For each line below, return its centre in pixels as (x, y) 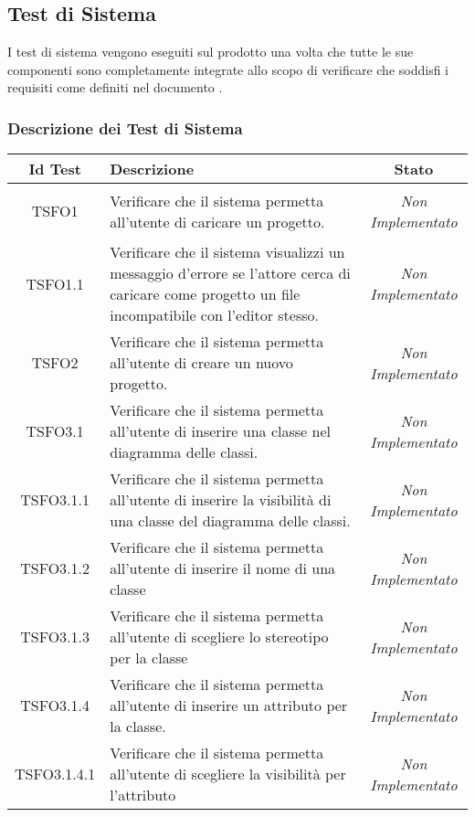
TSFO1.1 (55, 283)
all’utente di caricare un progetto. (217, 221)
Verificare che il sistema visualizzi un (227, 252)
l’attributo (143, 795)
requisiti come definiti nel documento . (115, 87)
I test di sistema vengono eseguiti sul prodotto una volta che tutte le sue (211, 52)
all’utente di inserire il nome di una (223, 568)
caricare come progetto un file (205, 294)
